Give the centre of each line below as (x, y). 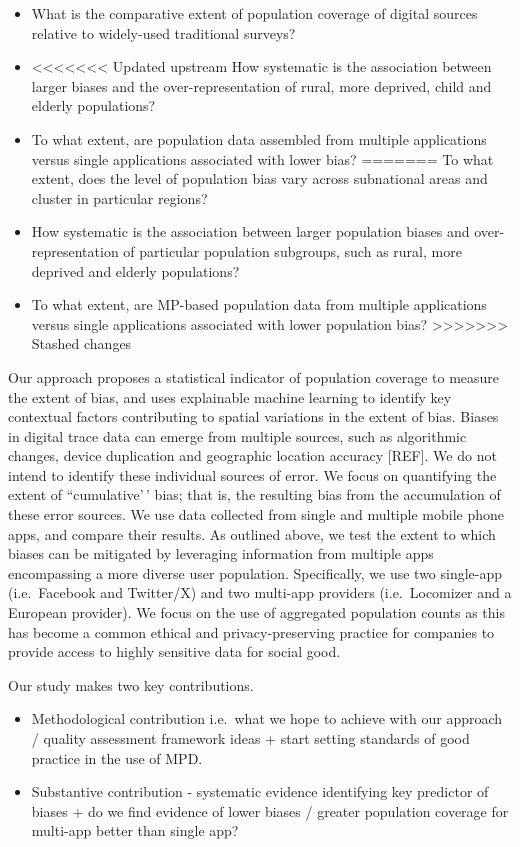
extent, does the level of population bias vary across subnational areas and (259, 178)
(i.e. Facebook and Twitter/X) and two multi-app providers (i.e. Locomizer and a (260, 592)
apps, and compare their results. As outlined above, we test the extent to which (252, 533)
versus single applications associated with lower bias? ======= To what (262, 158)
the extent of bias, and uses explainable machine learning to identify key (230, 396)
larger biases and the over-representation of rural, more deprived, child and (261, 85)
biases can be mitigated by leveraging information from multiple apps (221, 553)
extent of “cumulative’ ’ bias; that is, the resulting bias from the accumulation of (254, 494)
